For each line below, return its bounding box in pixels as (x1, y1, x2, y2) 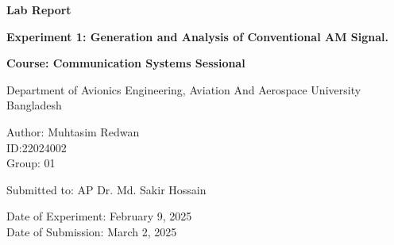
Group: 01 (6, 155, 56, 171)
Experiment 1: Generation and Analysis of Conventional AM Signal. (6, 28, 388, 44)
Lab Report (6, 2, 71, 17)
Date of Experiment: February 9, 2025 (6, 208, 192, 224)
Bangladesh (6, 97, 62, 113)
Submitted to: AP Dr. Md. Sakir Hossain (6, 181, 207, 197)
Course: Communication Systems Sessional (6, 55, 245, 71)
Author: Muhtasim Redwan (6, 123, 140, 140)
